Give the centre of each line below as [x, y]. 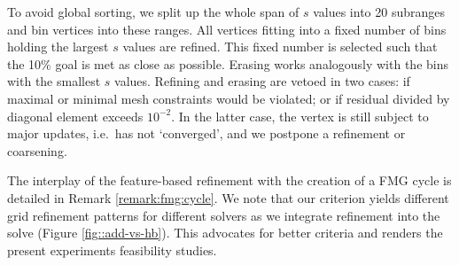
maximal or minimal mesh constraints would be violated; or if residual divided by [229, 98]
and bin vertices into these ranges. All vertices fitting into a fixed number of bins [227, 29]
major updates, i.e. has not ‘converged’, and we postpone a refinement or [206, 133]
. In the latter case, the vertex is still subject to [300, 116]
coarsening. [37, 150]
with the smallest [54, 81]
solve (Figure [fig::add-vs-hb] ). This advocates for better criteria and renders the [225, 233]
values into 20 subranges [379, 12]
